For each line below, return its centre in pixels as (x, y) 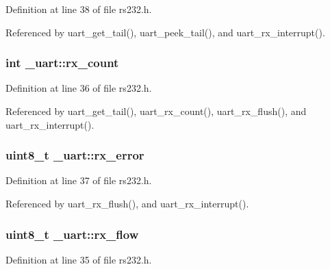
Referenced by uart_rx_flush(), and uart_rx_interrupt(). (127, 203)
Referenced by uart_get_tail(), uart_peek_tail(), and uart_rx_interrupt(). (165, 32)
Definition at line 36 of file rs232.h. (79, 88)
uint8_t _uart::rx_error (75, 155)
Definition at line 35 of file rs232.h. (79, 259)
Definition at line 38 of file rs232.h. (79, 9)
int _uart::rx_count (62, 63)
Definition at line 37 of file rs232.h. (79, 180)
